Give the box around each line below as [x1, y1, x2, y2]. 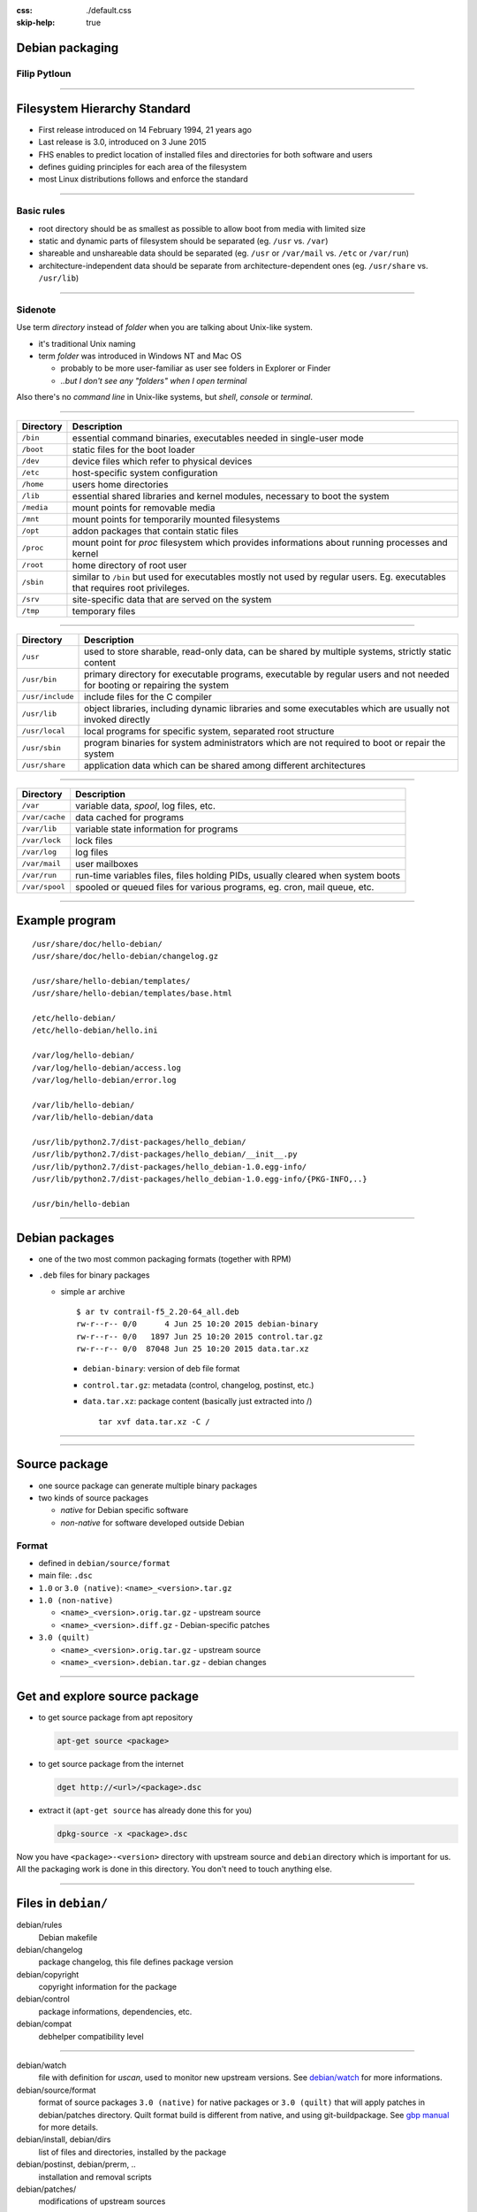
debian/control [16, 1993, 70, 2004]
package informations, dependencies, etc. [38, 2006, 193, 2016]
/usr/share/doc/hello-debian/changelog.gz [32, 951, 219, 962]
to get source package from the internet [38, 1758, 185, 1769]
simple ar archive [60, 1286, 125, 1296]
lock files [75, 834, 113, 847]
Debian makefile [38, 1932, 98, 1942]
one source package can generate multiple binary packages [38, 1480, 258, 1491]
